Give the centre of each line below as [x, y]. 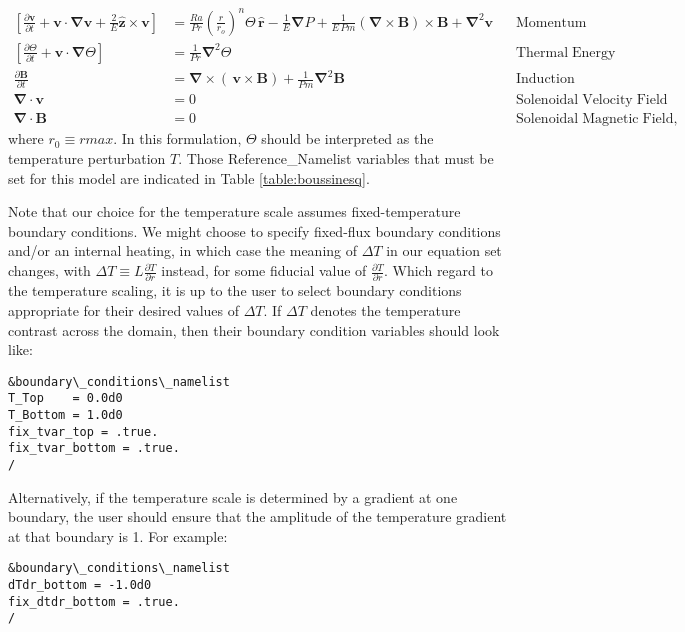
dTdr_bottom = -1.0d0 [80, 585]
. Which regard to [438, 270]
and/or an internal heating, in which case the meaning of [183, 250]
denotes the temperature [385, 309]
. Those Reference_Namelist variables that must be [336, 158]
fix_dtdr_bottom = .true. [94, 601]
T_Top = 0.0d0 [65, 398]
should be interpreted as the [347, 138]
